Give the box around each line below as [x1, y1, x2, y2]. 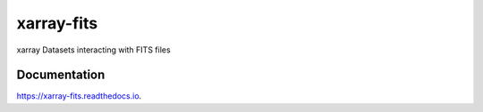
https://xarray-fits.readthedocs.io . [16, 91, 142, 101]
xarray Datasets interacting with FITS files [16, 44, 171, 55]
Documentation [16, 68, 106, 83]
